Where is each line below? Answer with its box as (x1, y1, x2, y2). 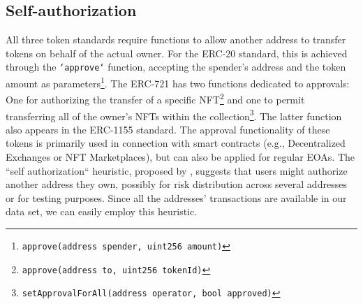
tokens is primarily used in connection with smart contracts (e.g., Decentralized (6, 136, 346, 150)
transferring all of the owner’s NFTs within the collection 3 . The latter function (6, 106, 342, 123)
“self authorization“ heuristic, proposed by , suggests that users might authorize (6, 163, 348, 178)
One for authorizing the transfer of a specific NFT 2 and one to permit (6, 90, 305, 106)
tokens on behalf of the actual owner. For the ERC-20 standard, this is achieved (6, 45, 348, 60)
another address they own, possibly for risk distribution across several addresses (6, 177, 347, 191)
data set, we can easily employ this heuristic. (6, 204, 198, 219)
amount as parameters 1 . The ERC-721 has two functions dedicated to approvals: (6, 74, 350, 90)
